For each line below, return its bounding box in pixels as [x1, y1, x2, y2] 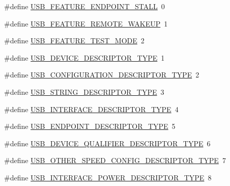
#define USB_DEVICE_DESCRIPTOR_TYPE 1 [4, 52, 165, 63]
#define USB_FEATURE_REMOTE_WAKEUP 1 [4, 18, 168, 29]
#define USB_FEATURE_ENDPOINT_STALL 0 [4, 1, 165, 11]
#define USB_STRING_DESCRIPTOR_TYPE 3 [4, 86, 164, 97]
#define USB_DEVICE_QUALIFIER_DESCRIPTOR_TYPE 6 [4, 138, 211, 148]
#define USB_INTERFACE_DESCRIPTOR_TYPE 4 [4, 103, 179, 114]
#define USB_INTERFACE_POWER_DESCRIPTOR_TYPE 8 [4, 172, 212, 182]
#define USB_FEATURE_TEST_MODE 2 [4, 35, 145, 46]
